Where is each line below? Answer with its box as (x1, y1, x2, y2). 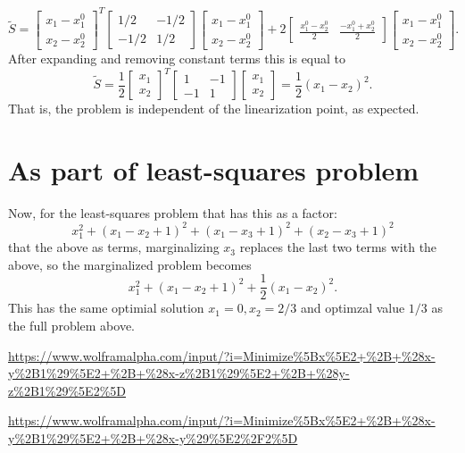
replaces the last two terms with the (239, 238, 437, 256)
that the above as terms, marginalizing (8, 238, 220, 256)
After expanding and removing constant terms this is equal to (8, 49, 346, 68)
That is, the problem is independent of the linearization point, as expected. (8, 99, 419, 118)
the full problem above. (8, 315, 136, 334)
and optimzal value (300, 298, 405, 317)
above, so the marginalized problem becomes (8, 255, 252, 273)
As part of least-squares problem (8, 151, 419, 188)
